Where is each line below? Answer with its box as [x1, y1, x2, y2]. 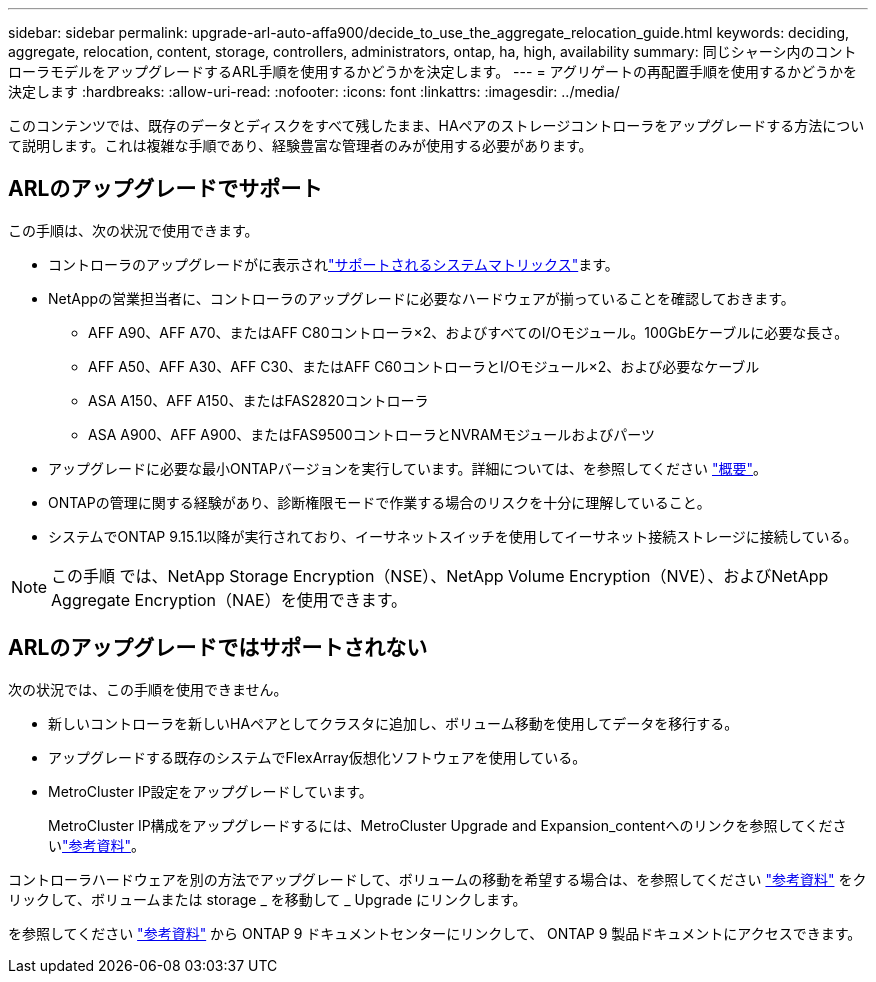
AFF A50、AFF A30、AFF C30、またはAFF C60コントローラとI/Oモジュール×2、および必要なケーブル [88, 357, 760, 375]
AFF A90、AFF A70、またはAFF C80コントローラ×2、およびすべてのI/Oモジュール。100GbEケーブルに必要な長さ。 [88, 323, 849, 341]
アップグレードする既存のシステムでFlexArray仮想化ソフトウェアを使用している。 [48, 748, 587, 766]
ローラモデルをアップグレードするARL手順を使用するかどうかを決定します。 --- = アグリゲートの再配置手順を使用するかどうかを [8, 63, 857, 80]
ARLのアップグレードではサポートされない [8, 635, 428, 661]
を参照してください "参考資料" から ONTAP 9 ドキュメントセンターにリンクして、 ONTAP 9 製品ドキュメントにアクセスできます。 [8, 924, 862, 942]
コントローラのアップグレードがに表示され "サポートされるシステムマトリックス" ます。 [48, 255, 619, 273]
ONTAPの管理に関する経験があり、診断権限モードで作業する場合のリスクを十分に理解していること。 [48, 493, 711, 511]
